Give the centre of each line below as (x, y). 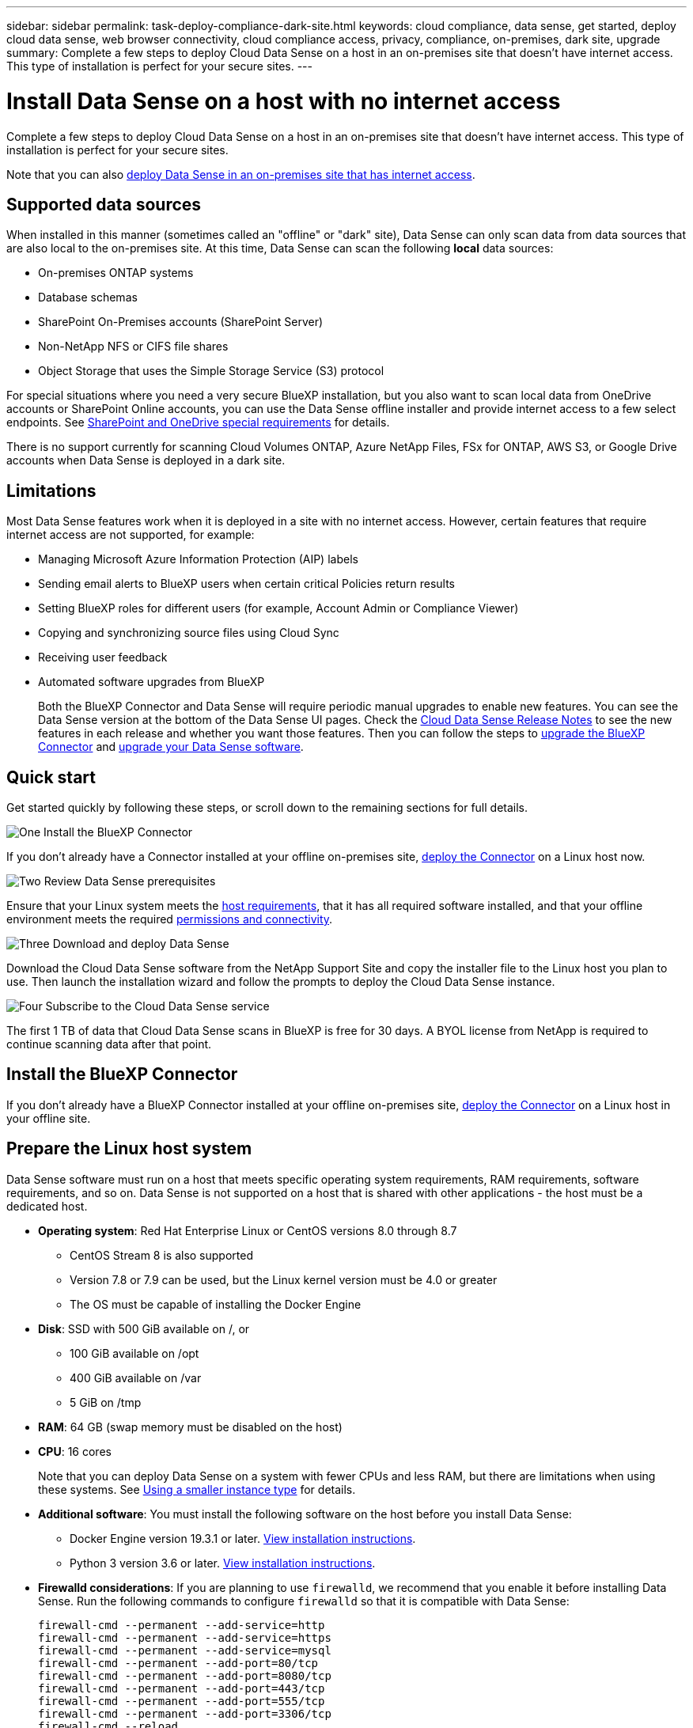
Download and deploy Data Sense (141, 944)
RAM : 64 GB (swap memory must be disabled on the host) (190, 1427)
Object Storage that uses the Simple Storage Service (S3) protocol (211, 371)
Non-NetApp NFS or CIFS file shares (133, 347)
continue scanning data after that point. (109, 1044)
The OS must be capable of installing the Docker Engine (216, 1304)
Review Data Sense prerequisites (130, 881)
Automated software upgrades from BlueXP (151, 682)
